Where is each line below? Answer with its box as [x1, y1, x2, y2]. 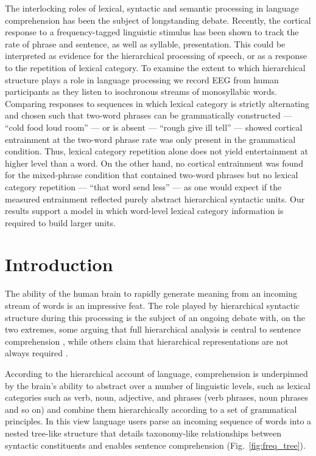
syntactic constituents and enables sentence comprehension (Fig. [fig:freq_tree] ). [5, 438, 306, 451]
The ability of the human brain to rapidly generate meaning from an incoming [5, 287, 298, 300]
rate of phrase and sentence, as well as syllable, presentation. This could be [5, 37, 286, 50]
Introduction [5, 252, 113, 277]
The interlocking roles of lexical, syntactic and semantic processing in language [5, 2, 299, 14]
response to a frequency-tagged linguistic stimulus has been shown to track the [5, 26, 299, 38]
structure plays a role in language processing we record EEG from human [5, 73, 279, 86]
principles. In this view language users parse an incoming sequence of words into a [5, 415, 312, 427]
